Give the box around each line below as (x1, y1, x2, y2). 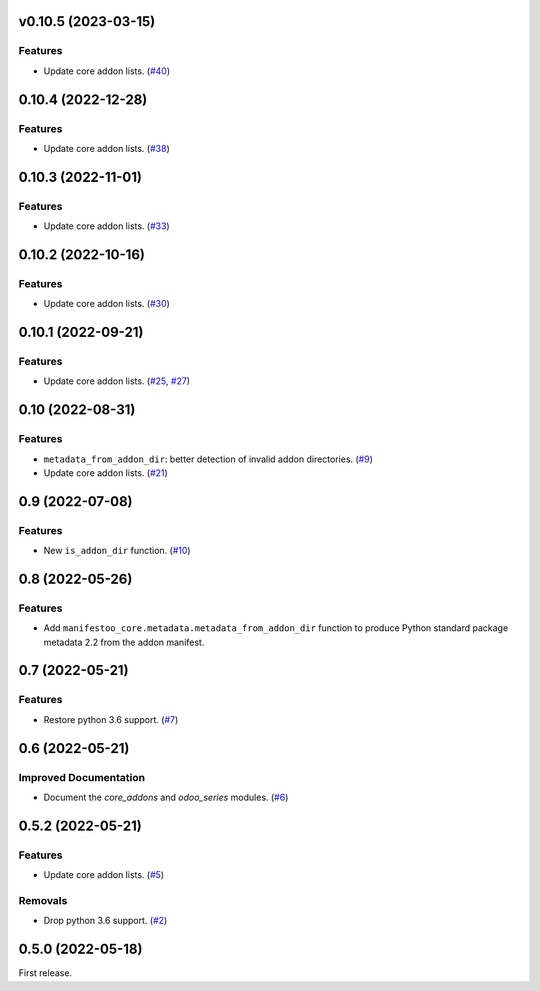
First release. (18, 967, 73, 979)
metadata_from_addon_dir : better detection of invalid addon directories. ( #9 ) (43, 453, 374, 465)
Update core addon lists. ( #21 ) (43, 466, 169, 479)
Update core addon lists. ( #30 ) (43, 298, 170, 310)
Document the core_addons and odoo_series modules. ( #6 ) (43, 791, 289, 803)
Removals (18, 893, 68, 907)
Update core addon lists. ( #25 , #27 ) (43, 375, 190, 387)
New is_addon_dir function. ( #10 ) (43, 545, 191, 557)
